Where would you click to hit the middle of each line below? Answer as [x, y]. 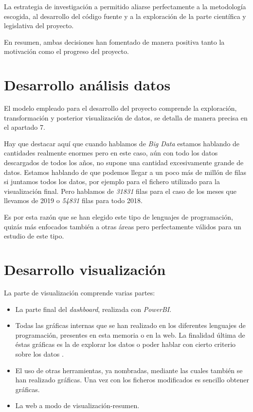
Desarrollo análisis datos [87, 85]
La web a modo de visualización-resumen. [77, 405]
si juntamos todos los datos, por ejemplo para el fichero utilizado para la [112, 181]
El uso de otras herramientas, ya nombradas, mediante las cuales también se [129, 370]
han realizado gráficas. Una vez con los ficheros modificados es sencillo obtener [132, 380]
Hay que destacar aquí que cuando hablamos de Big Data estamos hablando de [122, 143]
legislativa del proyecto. [39, 26]
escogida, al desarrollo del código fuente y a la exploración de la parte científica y [125, 16]
